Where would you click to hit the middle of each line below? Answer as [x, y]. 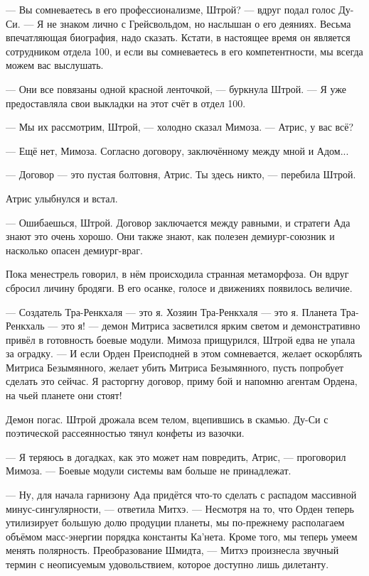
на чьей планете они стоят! [64, 395]
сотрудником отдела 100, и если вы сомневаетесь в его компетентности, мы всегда [184, 51]
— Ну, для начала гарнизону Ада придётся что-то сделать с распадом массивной [181, 495]
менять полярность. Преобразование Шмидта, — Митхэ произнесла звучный [172, 550]
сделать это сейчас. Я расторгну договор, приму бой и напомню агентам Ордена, [182, 381]
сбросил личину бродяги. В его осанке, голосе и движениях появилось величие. [179, 287]
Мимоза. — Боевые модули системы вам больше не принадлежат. [149, 471]
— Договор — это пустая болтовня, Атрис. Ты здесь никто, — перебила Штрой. [181, 174]
